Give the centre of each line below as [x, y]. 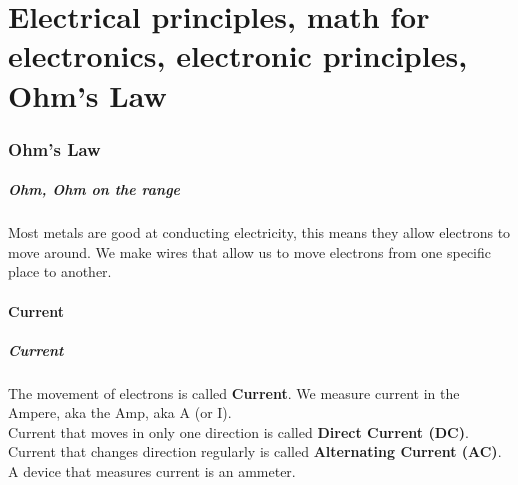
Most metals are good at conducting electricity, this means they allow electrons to [259, 232]
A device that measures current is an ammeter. [152, 471]
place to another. [60, 271]
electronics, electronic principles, [238, 55]
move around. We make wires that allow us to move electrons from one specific [249, 251]
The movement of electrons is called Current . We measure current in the [234, 392]
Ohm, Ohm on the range [94, 189]
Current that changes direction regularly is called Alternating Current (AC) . [255, 451]
